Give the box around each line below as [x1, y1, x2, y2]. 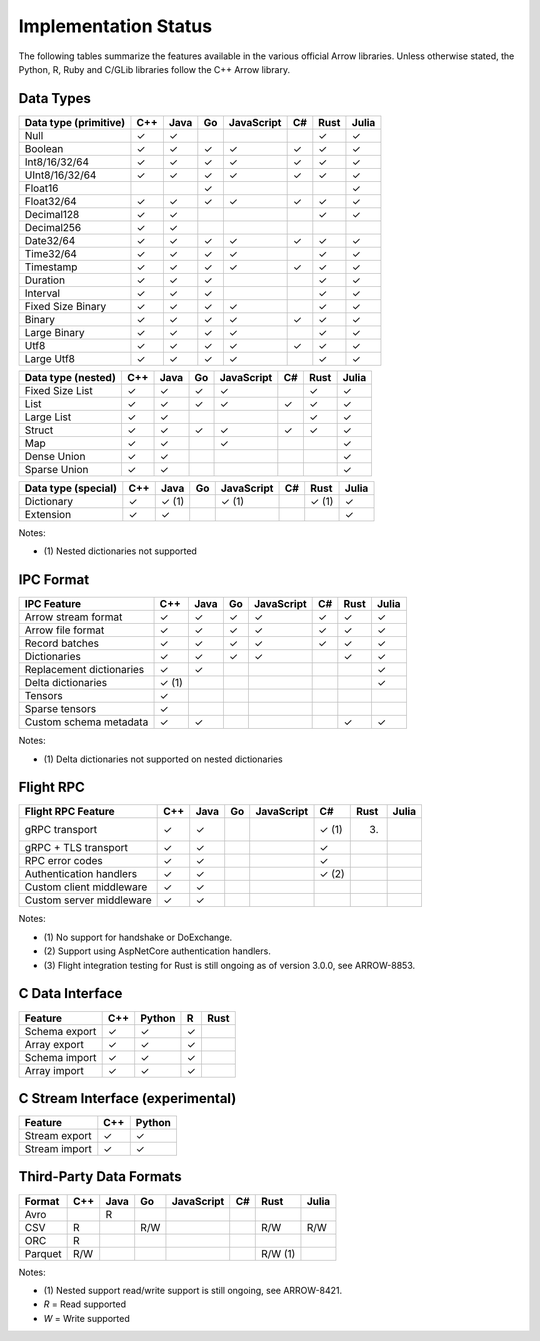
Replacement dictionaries [24, 663, 145, 677]
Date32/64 [24, 233, 76, 247]
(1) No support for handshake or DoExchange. [43, 931, 233, 943]
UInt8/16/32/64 [24, 168, 97, 182]
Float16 [24, 181, 59, 195]
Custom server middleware [24, 893, 152, 907]
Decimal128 [24, 207, 80, 221]
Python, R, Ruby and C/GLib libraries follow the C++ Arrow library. [18, 63, 290, 75]
